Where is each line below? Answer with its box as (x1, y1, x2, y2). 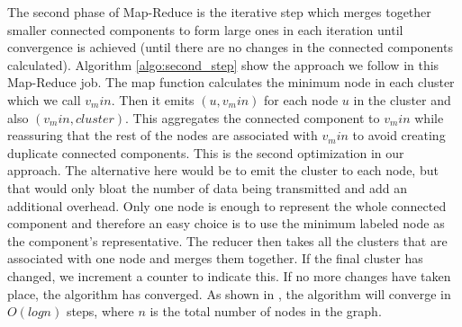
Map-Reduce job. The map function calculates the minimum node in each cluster (7, 73, 455, 92)
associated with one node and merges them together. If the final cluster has (7, 249, 423, 268)
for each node (264, 90, 339, 109)
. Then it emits (111, 90, 195, 109)
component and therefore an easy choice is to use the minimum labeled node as (7, 214, 445, 233)
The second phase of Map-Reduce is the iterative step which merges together (7, 3, 431, 21)
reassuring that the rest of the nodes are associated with (7, 126, 318, 145)
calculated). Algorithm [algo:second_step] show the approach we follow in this (7, 55, 439, 74)
